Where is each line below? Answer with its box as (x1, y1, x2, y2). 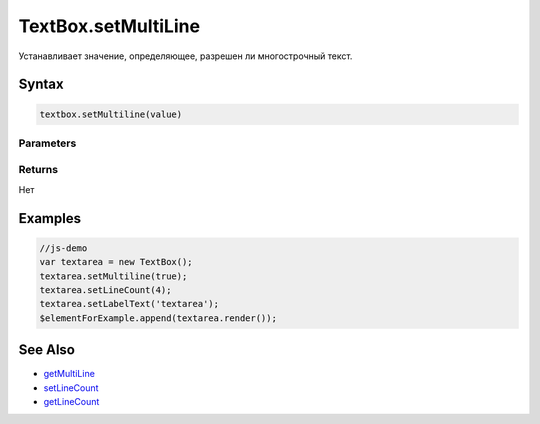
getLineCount (43, 396, 100, 408)
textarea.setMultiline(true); (39, 270, 188, 282)
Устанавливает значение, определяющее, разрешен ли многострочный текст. (18, 50, 353, 62)
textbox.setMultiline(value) (39, 108, 183, 120)
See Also (18, 341, 75, 359)
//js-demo (39, 242, 88, 254)
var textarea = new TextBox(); (39, 256, 194, 268)
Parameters (18, 136, 77, 150)
